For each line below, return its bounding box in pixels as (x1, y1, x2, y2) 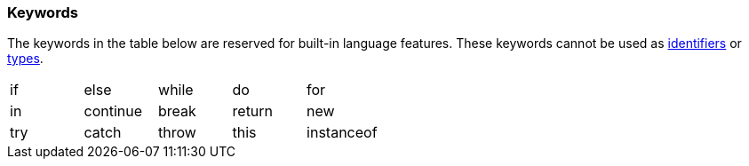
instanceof (307, 123, 378, 142)
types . (7, 51, 44, 67)
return (232, 102, 274, 121)
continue (84, 102, 143, 121)
